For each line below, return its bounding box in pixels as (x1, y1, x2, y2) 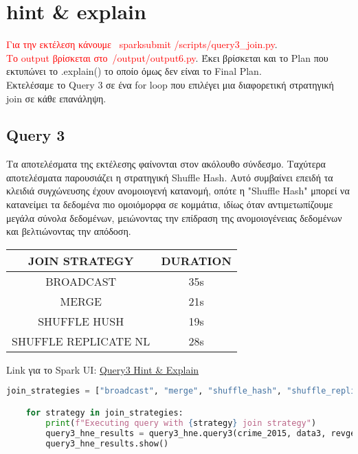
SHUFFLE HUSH (38, 313, 124, 329)
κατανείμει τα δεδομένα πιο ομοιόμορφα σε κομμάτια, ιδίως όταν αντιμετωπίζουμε (6, 197, 333, 212)
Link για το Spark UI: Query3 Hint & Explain (6, 362, 199, 376)
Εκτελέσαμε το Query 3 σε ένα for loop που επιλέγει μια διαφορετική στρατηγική (6, 77, 334, 91)
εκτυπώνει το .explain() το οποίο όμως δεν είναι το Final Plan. (6, 64, 262, 78)
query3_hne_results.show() (45, 438, 169, 449)
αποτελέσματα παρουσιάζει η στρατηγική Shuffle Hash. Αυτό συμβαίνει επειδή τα (6, 170, 333, 184)
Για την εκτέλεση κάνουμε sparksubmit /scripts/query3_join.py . (6, 37, 278, 52)
